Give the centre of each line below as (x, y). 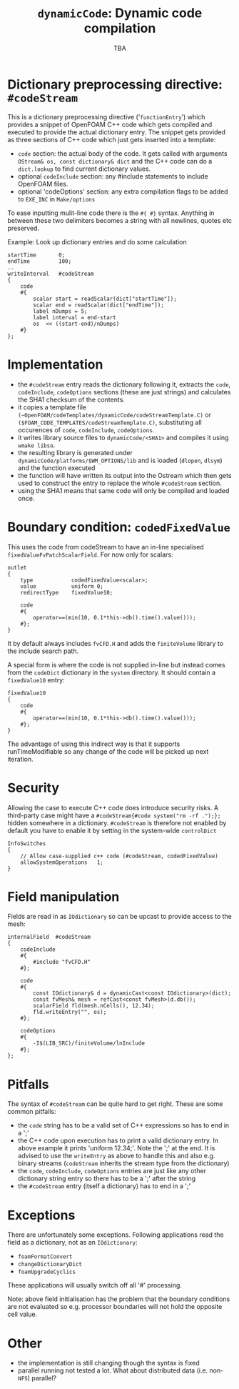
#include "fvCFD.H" (62, 962)
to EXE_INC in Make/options (56, 199)
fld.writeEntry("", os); (70, 1012)
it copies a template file (52, 407)
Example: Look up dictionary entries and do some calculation (97, 242)
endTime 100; (40, 261)
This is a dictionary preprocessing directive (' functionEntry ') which (106, 116)
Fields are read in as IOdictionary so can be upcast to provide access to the (119, 917)
